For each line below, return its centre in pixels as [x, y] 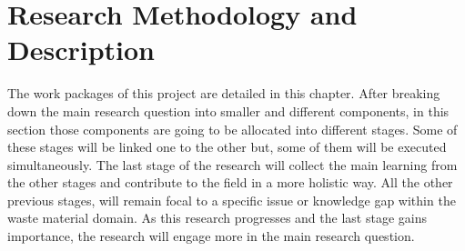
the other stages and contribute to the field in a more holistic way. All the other [230, 182]
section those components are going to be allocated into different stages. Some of [232, 129]
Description [81, 50]
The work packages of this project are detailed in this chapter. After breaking [224, 93]
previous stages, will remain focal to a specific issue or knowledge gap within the [232, 200]
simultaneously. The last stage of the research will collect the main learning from [232, 164]
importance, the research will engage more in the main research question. [211, 236]
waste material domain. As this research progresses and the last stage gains [217, 218]
